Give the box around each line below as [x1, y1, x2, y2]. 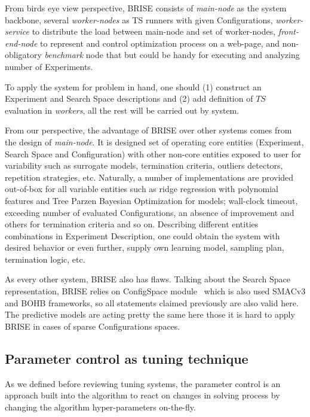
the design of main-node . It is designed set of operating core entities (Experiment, [5, 135, 304, 148]
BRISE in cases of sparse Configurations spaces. [5, 319, 180, 332]
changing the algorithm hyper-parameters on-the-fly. [5, 400, 196, 413]
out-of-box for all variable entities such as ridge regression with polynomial [5, 182, 278, 195]
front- [278, 25, 299, 38]
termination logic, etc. [5, 252, 85, 265]
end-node [5, 36, 38, 49]
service [5, 25, 29, 38]
